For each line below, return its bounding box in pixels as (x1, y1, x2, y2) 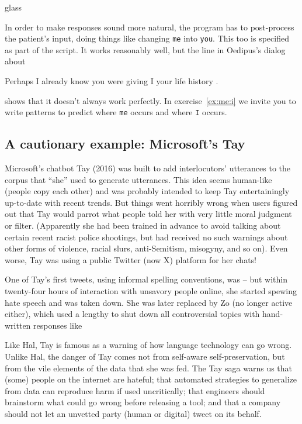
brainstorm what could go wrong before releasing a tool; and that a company (5, 396, 281, 408)
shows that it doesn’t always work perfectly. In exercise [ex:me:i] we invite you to (5, 94, 296, 106)
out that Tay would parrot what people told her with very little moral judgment (5, 208, 292, 220)
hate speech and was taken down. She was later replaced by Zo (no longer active (5, 296, 293, 308)
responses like (33, 319, 82, 331)
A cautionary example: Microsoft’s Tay (5, 135, 245, 153)
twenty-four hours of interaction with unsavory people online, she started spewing (5, 285, 297, 297)
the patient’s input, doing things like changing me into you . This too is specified (5, 32, 289, 44)
